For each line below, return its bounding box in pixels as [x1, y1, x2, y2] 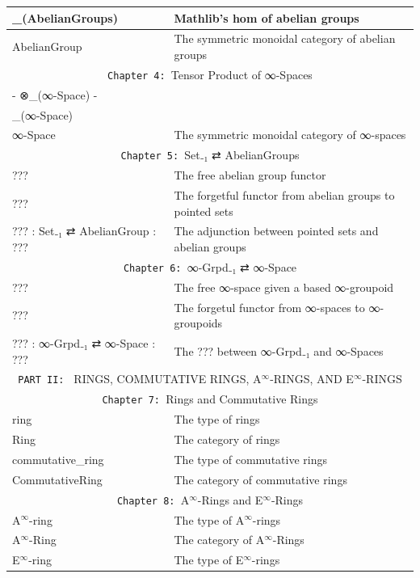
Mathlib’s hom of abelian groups [174, 9, 359, 26]
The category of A [174, 531, 265, 548]
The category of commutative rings [174, 470, 347, 487]
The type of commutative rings [174, 450, 327, 467]
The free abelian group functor [174, 167, 326, 184]
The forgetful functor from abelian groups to [174, 186, 395, 203]
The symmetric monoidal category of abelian [174, 30, 396, 47]
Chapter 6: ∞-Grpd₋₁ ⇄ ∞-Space [123, 258, 297, 275]
